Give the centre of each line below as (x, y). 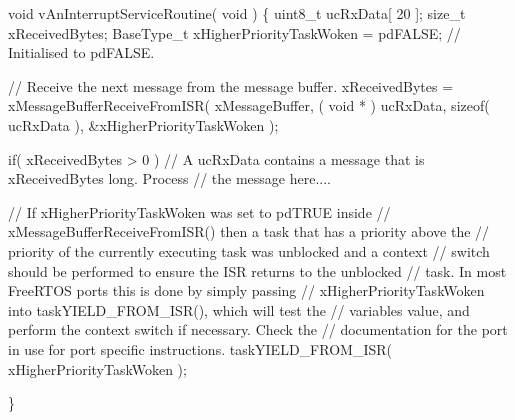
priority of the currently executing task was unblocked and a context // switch (249, 250)
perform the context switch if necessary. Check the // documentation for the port (258, 329)
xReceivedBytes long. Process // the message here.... (169, 178)
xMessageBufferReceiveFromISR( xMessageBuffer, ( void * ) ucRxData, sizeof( (249, 105)
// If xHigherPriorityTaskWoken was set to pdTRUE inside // (199, 211)
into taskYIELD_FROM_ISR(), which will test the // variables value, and (239, 309)
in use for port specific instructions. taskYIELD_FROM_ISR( (200, 348)
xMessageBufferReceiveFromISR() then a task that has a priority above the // (249, 231)
